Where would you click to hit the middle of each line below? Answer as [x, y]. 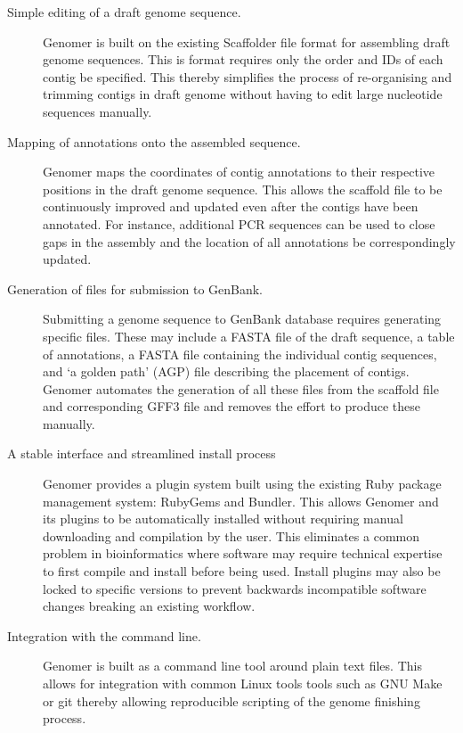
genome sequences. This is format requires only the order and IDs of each [243, 59]
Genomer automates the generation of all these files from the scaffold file [241, 388]
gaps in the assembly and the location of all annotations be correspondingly [249, 241]
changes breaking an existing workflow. [149, 606]
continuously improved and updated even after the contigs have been [231, 206]
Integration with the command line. [104, 635]
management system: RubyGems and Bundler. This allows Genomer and [241, 501]
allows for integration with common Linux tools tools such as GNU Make [243, 683]
